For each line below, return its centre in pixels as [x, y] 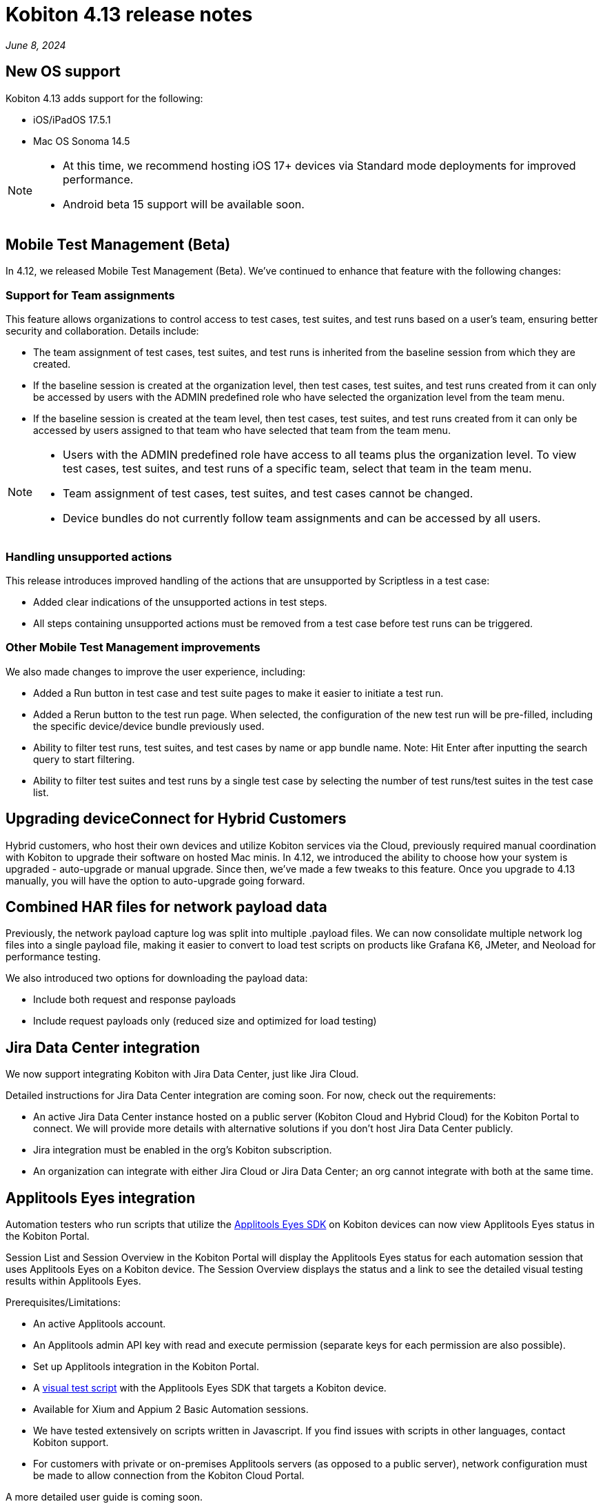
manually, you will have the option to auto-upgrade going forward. [155, 880]
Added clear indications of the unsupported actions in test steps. [180, 602]
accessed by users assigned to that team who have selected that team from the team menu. [242, 431]
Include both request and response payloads [135, 1000]
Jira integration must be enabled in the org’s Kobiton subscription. [183, 1150]
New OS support [63, 72]
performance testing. [53, 957]
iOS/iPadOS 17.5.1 [72, 119]
